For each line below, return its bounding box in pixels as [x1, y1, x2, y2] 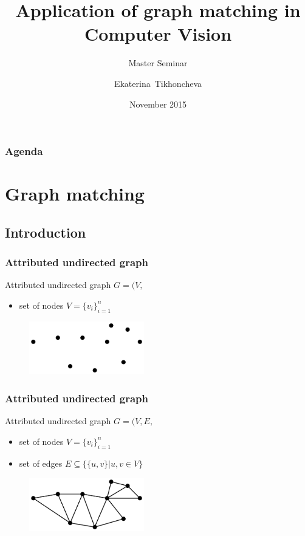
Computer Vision [84, 21, 232, 46]
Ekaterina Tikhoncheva [114, 77, 202, 89]
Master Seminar [128, 57, 188, 69]
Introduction [5, 222, 86, 241]
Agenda [5, 143, 43, 159]
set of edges [19, 456, 63, 469]
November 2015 [129, 97, 187, 110]
